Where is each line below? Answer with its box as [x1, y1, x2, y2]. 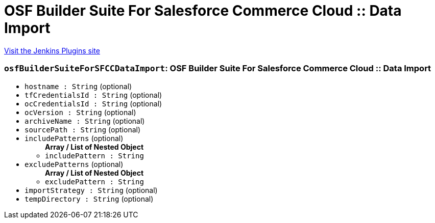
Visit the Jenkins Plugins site [4, 46, 100, 55]
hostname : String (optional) [25, 81, 132, 91]
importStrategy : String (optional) [25, 185, 158, 194]
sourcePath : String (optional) [25, 125, 141, 134]
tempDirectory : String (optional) [25, 194, 154, 203]
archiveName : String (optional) [25, 116, 145, 125]
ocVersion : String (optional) [25, 107, 136, 117]
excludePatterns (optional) [25, 159, 124, 169]
